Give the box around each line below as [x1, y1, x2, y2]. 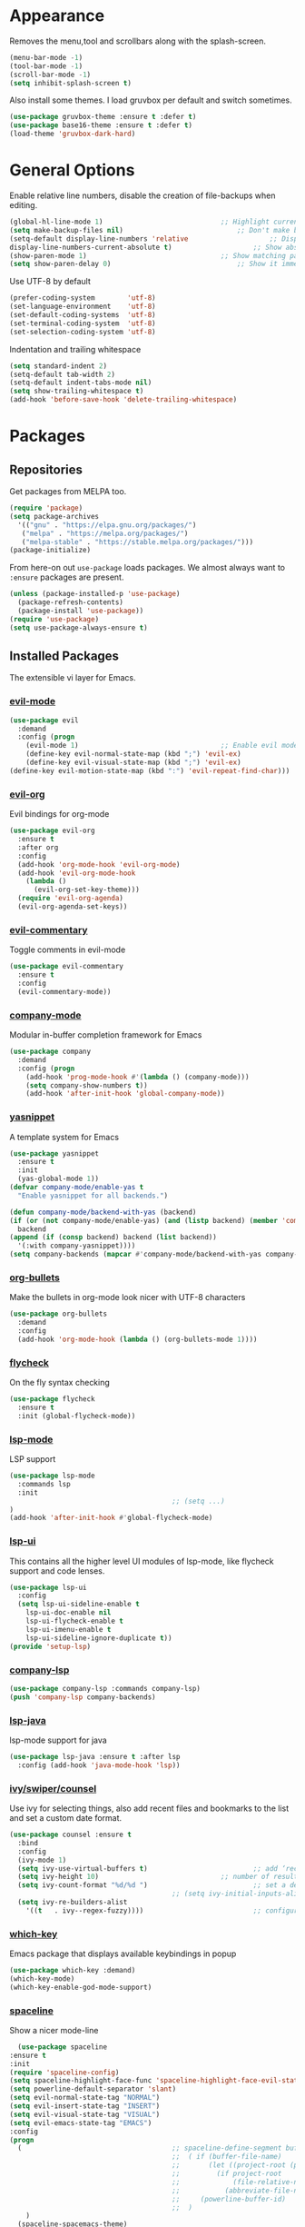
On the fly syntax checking [9, 1377, 111, 1388]
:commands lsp [17, 1479, 71, 1488]
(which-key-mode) [9, 1973, 75, 1983]
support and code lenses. [9, 1565, 105, 1576]
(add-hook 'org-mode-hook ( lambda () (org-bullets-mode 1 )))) [17, 1335, 258, 1344]
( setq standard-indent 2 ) [9, 361, 107, 371]
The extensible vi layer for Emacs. [9, 672, 136, 683]
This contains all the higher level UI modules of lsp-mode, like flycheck [9, 1556, 274, 1566]
